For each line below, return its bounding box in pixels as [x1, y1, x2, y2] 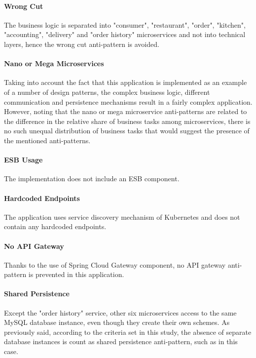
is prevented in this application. [28, 269, 124, 279]
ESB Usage [4, 155, 43, 165]
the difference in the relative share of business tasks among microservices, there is [4, 116, 251, 126]
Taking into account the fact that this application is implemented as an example [4, 77, 247, 87]
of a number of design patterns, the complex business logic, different [4, 86, 210, 97]
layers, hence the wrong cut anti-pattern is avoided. [4, 39, 159, 49]
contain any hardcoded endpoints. [4, 221, 107, 232]
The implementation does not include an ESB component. [4, 173, 180, 184]
